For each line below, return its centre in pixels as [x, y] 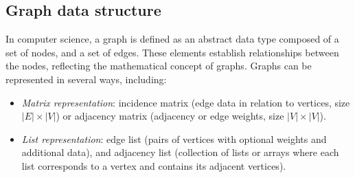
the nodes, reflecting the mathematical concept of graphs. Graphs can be [159, 66]
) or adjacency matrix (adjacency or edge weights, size [170, 116]
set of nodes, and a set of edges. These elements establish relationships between [172, 52]
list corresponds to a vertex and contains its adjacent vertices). [154, 165]
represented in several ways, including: [86, 79]
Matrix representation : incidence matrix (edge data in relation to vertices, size [186, 102]
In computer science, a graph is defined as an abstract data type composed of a [172, 39]
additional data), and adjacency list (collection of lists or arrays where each [180, 152]
